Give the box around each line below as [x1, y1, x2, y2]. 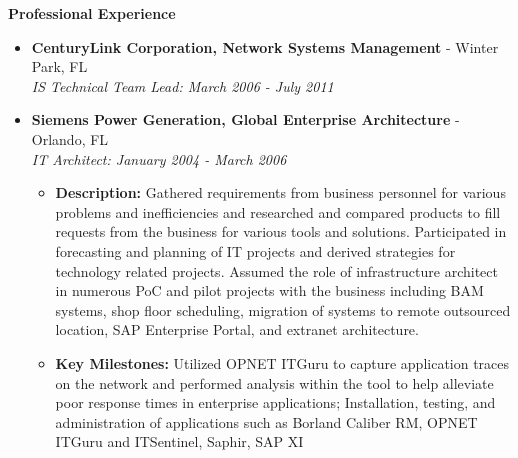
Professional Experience [8, 3, 176, 23]
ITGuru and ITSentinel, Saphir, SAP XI [55, 431, 304, 452]
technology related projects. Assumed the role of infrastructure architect [55, 260, 498, 281]
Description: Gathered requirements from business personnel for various [55, 182, 506, 203]
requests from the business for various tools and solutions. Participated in [55, 221, 507, 242]
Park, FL [31, 56, 88, 77]
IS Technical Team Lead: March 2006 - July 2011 [31, 75, 334, 96]
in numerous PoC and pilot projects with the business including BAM [55, 280, 484, 301]
